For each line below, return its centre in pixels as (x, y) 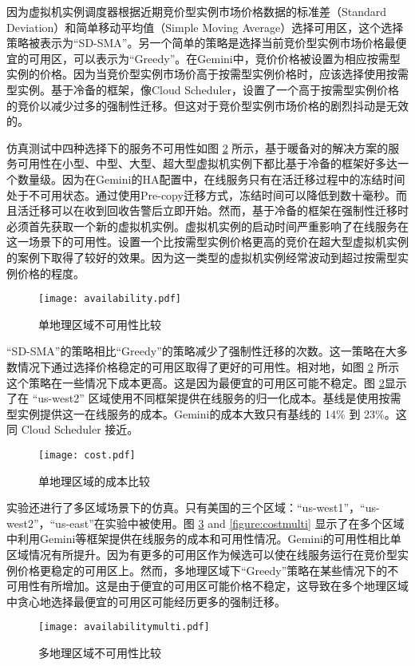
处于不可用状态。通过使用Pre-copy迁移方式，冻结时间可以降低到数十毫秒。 (201, 194)
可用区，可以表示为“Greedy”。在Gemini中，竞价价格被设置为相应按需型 (214, 58)
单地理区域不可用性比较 (100, 324)
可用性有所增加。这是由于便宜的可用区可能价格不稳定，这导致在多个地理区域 (207, 586)
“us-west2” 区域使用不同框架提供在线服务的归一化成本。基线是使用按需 (217, 398)
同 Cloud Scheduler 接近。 (73, 429)
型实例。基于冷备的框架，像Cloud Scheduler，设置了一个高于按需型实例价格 (203, 89)
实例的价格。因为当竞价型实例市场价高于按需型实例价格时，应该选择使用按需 (207, 74)
